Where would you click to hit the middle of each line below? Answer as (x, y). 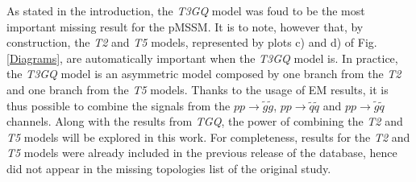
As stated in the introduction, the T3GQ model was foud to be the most (186, 10)
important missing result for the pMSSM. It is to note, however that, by (185, 26)
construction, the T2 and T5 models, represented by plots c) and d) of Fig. (192, 42)
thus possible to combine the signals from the (119, 105)
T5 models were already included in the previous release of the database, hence (202, 153)
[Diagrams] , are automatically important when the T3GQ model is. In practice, (202, 58)
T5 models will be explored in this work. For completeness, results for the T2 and (208, 136)
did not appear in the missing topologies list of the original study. (169, 168)
